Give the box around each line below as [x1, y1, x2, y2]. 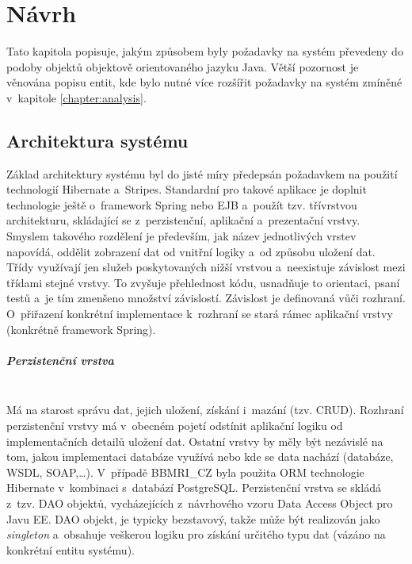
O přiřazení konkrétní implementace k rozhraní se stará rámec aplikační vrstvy [6, 305, 393, 322]
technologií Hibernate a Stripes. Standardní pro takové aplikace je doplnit [6, 181, 367, 198]
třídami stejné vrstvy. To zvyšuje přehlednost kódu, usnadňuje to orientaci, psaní [6, 274, 400, 290]
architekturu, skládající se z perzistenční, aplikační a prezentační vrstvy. [6, 212, 360, 228]
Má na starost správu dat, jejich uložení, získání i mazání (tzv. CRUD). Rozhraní [6, 401, 404, 418]
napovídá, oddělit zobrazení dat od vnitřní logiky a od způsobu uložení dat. [6, 243, 376, 259]
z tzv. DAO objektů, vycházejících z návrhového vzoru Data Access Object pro [6, 494, 393, 511]
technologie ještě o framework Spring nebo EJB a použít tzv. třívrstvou [6, 196, 357, 213]
